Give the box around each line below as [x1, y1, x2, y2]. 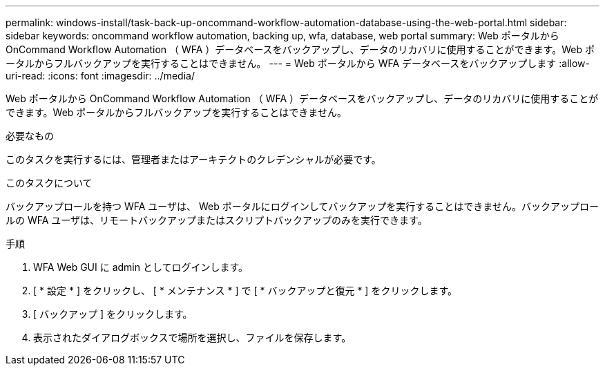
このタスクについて [6, 177, 93, 189]
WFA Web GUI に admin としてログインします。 [33, 261, 249, 273]
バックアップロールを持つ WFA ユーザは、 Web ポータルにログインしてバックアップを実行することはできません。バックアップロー [6, 200, 599, 212]
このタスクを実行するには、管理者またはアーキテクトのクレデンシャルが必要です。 [6, 153, 381, 165]
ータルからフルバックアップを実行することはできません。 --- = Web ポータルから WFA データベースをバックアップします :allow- [6, 57, 590, 69]
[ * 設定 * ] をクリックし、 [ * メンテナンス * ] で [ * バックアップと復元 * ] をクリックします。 [33, 285, 457, 296]
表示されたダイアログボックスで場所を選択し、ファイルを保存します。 [33, 332, 352, 343]
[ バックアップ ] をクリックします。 [33, 308, 193, 320]
